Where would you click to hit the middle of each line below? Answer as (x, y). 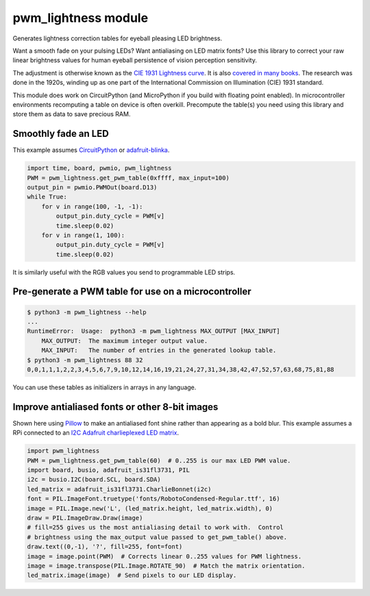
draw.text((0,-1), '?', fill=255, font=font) (105, 547)
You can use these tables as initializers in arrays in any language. (104, 387)
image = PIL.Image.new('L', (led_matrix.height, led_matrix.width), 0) (150, 508)
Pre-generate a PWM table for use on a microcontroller (132, 292)
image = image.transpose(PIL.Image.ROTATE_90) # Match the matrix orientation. (166, 566)
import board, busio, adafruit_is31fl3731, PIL (108, 470)
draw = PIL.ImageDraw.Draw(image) (85, 518)
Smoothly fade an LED (61, 134)
